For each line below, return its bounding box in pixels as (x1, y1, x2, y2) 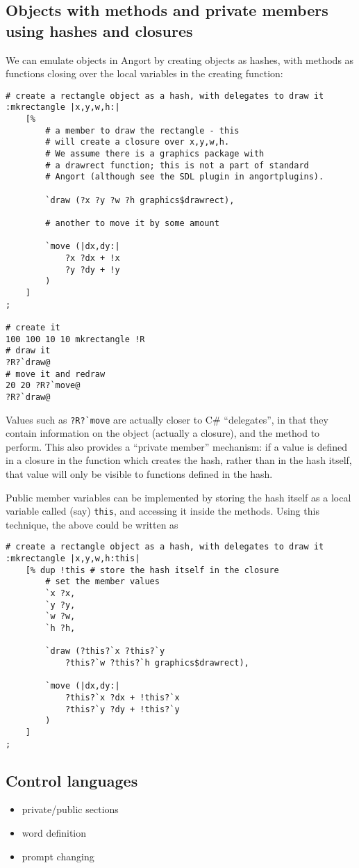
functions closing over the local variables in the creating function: (6, 66, 283, 81)
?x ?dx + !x (65, 252, 120, 263)
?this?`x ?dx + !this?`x (65, 692, 180, 702)
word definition (22, 825, 87, 839)
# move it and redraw (6, 369, 106, 379)
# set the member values (45, 577, 160, 587)
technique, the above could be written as (6, 517, 178, 531)
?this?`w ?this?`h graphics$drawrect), (65, 657, 249, 668)
